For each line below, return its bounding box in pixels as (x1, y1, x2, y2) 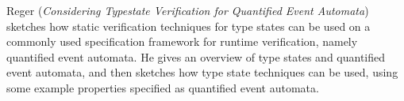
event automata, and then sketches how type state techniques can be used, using (6, 64, 398, 80)
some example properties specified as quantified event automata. (6, 79, 319, 95)
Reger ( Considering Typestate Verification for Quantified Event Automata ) (6, 2, 369, 18)
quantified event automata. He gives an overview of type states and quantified (6, 48, 386, 65)
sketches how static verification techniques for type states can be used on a (6, 17, 371, 34)
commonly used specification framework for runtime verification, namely (6, 33, 358, 50)
